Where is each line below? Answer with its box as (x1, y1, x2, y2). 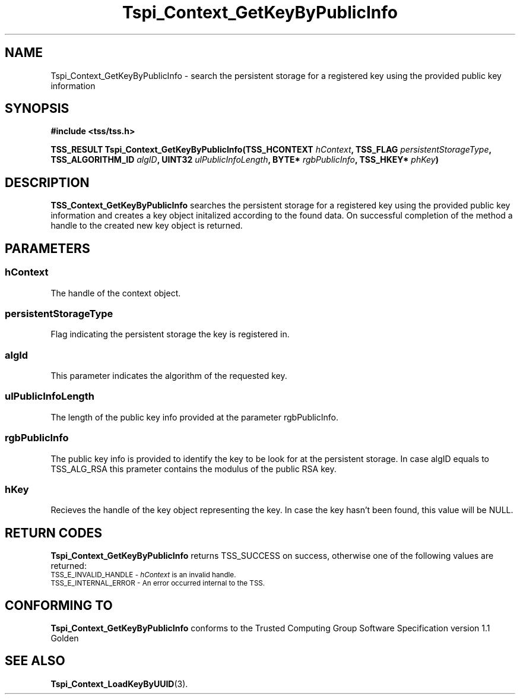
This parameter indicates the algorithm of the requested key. (50, 371, 287, 381)
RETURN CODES (5, 525, 103, 540)
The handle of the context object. (50, 287, 181, 298)
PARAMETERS (5, 241, 90, 256)
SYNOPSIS (5, 101, 69, 116)
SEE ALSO (5, 653, 65, 669)
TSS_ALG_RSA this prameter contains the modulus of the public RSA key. (50, 463, 337, 474)
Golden (50, 632, 79, 643)
